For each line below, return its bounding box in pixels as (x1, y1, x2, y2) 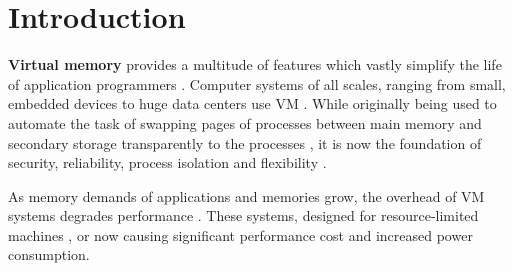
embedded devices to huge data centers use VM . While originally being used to (8, 93, 497, 114)
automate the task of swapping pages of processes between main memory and (8, 112, 482, 133)
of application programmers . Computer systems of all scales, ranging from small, (8, 73, 506, 94)
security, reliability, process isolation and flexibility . (8, 152, 327, 173)
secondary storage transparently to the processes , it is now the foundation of (8, 132, 482, 153)
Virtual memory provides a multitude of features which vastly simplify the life (8, 54, 502, 75)
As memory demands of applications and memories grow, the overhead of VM (8, 185, 485, 206)
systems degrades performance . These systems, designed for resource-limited (8, 205, 479, 226)
